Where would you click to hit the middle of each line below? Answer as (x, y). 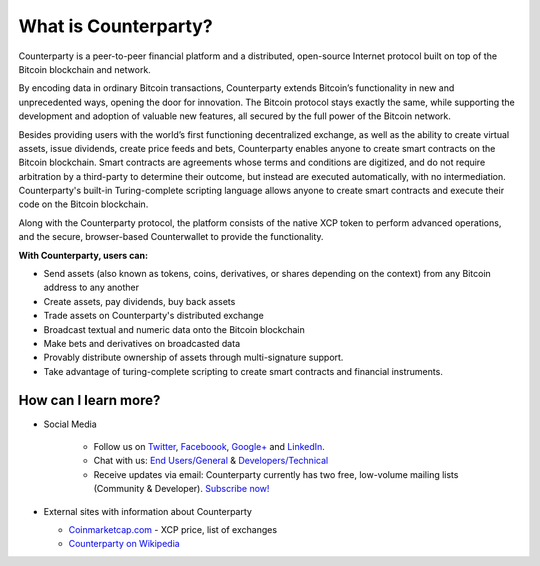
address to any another (91, 287)
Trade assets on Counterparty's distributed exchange (153, 316)
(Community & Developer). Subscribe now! (181, 489)
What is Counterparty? (116, 26)
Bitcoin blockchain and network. (85, 69)
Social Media (70, 424)
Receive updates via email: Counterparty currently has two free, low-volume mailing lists (276, 474)
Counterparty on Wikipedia (124, 544)
